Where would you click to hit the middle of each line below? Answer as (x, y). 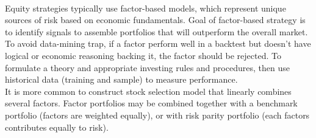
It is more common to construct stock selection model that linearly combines (148, 91)
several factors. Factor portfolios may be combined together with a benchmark (151, 103)
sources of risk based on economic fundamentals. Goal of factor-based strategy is (155, 20)
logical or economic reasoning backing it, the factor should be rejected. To (143, 55)
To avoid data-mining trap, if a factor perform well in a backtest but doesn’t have (158, 43)
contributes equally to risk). (57, 127)
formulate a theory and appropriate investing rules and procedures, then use (147, 67)
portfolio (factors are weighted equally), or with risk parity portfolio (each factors (157, 115)
